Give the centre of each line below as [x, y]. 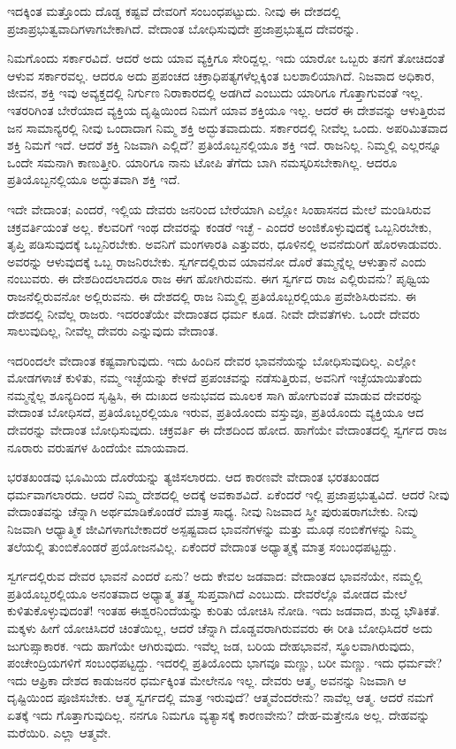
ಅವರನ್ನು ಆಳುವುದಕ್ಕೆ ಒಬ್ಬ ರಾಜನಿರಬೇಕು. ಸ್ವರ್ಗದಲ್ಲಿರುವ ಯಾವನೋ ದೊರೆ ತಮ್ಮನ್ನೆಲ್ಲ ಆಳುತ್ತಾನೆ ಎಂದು [217, 261]
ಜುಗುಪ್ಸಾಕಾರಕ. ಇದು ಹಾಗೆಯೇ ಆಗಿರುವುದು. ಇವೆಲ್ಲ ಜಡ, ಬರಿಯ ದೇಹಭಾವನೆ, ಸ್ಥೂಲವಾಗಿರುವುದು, [211, 645]
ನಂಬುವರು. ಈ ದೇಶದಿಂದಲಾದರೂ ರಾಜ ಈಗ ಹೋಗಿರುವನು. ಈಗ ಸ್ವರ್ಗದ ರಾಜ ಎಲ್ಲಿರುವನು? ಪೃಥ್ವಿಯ [219, 278]
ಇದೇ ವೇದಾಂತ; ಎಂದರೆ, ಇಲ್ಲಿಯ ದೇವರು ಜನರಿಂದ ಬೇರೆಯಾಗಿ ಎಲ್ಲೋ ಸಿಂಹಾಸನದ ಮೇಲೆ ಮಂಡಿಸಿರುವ [219, 208]
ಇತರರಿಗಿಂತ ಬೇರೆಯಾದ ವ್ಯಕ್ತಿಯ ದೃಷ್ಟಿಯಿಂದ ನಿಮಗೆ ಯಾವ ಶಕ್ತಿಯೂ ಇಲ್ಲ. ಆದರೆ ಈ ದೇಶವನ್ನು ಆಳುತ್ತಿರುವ [226, 109]
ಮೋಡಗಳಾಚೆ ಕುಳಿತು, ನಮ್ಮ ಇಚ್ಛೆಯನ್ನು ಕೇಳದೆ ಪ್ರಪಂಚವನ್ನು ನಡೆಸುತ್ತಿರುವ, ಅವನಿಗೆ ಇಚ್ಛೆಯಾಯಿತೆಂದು [215, 378]
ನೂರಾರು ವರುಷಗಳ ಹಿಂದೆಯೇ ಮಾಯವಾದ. [98, 447]
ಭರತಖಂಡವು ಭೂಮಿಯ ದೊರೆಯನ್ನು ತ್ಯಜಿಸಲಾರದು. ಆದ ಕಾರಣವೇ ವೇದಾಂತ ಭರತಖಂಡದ [194, 477]
